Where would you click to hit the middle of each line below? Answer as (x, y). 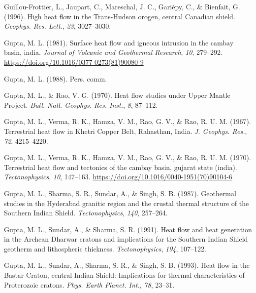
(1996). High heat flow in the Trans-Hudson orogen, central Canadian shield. (120, 16)
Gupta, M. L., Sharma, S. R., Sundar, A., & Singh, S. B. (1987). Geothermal (120, 193)
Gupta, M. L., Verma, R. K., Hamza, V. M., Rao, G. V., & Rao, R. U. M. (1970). (128, 157)
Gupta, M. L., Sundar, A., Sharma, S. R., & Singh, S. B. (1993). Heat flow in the (127, 265)
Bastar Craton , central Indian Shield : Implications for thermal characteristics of (124, 275)
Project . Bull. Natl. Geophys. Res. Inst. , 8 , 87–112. (81, 105)
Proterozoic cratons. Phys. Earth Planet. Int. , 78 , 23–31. (89, 284)
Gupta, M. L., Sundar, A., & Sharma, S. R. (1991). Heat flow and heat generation (128, 229)
